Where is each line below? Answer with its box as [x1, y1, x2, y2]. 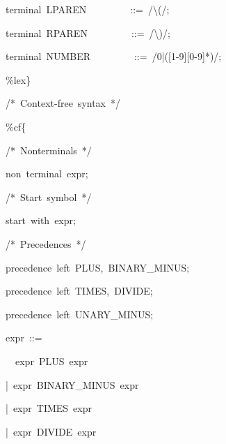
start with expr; [6, 213, 76, 228]
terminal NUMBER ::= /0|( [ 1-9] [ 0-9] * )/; [6, 49, 222, 64]
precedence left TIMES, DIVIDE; [6, 283, 153, 298]
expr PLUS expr [15, 353, 88, 368]
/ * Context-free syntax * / [6, 96, 121, 110]
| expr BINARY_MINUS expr [6, 377, 139, 392]
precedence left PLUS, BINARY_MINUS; [6, 260, 190, 274]
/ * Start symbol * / [6, 189, 92, 204]
